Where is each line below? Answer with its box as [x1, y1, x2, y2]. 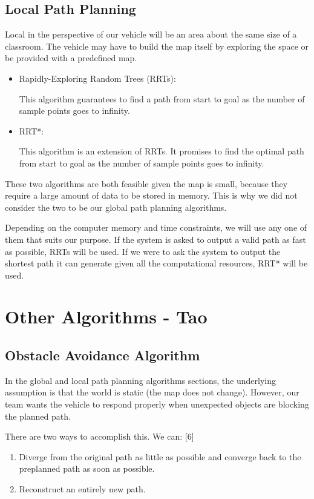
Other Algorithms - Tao [5, 304, 208, 329]
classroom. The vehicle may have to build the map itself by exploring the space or [5, 39, 309, 52]
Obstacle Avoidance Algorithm [5, 346, 200, 365]
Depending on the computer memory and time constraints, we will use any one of [5, 221, 307, 234]
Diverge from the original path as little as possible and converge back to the [19, 450, 301, 463]
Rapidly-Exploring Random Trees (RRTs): [19, 71, 176, 84]
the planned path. [5, 409, 71, 422]
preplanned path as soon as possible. [19, 462, 155, 475]
